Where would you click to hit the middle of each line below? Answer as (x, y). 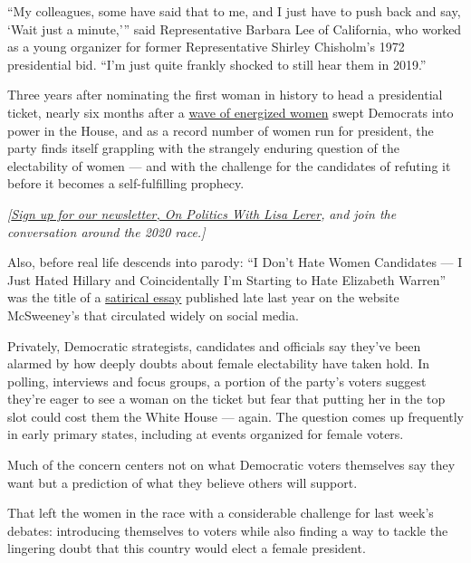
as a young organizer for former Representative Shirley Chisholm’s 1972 (206, 47)
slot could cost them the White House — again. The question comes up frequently (235, 416)
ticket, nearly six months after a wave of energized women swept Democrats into (231, 112)
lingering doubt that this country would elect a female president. (187, 548)
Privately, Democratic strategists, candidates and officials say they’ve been (214, 345)
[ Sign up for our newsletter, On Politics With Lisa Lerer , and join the (202, 213)
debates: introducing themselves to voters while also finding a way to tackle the (228, 530)
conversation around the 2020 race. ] (106, 231)
